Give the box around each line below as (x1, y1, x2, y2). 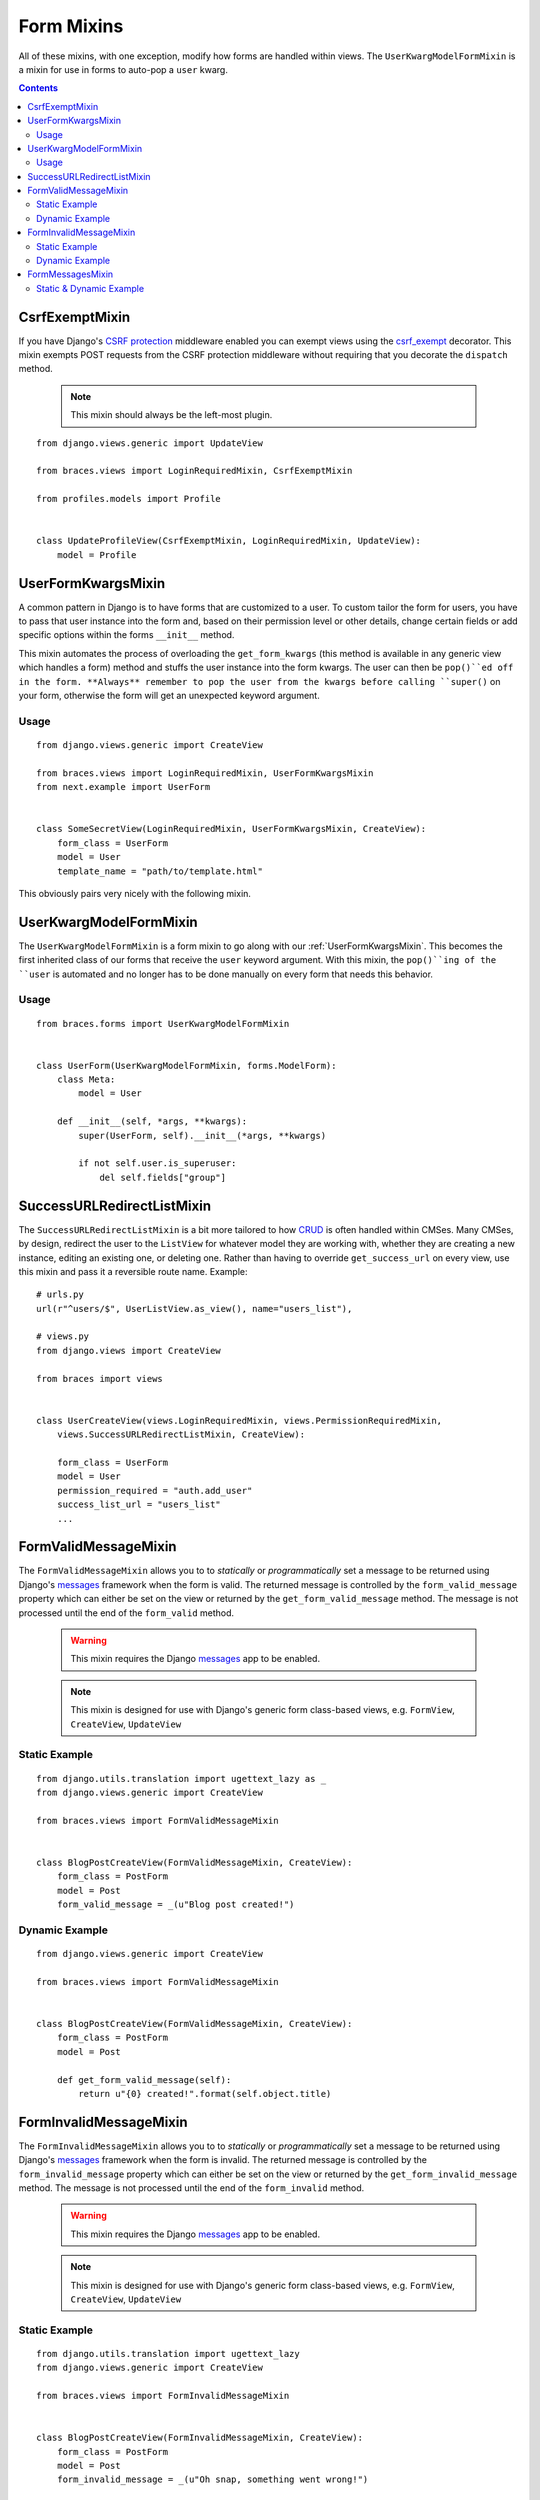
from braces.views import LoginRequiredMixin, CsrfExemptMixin (36, 465, 353, 477)
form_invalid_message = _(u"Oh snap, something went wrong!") (56, 2474, 369, 2485)
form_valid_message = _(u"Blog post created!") (56, 1899, 295, 1910)
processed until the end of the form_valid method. (18, 1606, 235, 1619)
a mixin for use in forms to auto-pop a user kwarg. (18, 63, 229, 75)
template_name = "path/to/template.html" (56, 865, 264, 877)
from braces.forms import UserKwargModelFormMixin (36, 1018, 290, 1029)
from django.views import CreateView (36, 1345, 222, 1356)
